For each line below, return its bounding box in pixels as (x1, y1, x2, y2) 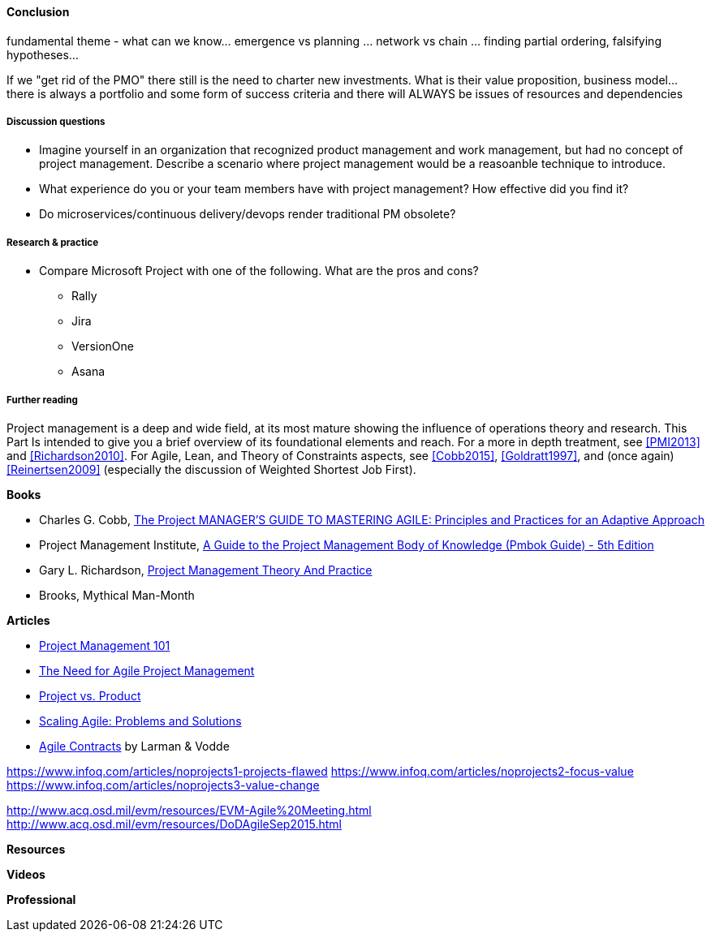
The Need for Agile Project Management (39, 663, 255, 678)
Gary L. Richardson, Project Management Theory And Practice (39, 562, 373, 577)
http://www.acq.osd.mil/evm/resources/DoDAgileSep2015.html (6, 816, 342, 831)
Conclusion (6, 5, 70, 19)
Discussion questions (6, 116, 106, 127)
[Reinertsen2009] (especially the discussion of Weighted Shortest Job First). (6, 462, 416, 476)
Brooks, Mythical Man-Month (39, 587, 195, 602)
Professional (6, 892, 76, 906)
